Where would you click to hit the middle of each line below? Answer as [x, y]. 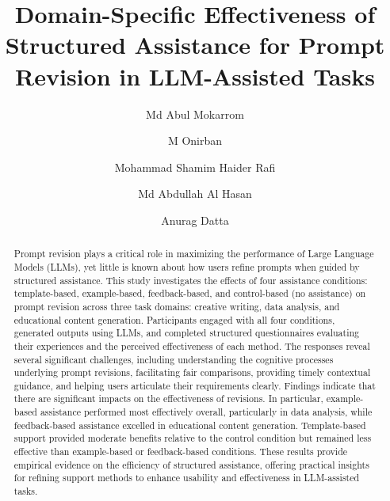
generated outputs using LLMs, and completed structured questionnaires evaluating [187, 333]
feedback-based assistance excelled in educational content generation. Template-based [190, 425]
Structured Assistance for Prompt [195, 45]
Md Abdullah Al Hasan [195, 194]
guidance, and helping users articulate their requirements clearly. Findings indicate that [195, 385]
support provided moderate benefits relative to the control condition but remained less [193, 438]
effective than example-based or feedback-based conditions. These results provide [181, 452]
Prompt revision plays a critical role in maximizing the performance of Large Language [194, 254]
